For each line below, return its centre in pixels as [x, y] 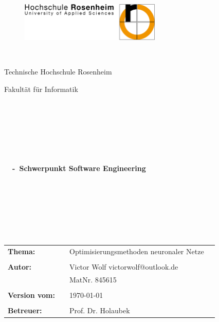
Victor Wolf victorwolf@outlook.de [124, 266]
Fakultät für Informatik [41, 89]
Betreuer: [25, 310]
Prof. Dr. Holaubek [100, 310]
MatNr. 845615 [93, 279]
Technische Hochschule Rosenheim [58, 71]
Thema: [22, 251]
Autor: [20, 266]
